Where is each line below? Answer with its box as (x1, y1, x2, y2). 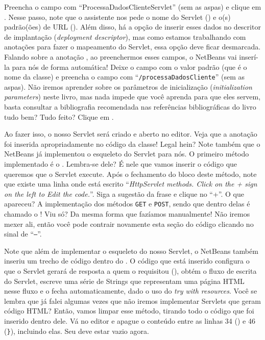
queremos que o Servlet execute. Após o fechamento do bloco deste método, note (4, 168, 257, 179)
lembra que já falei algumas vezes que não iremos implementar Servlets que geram (4, 295, 261, 306)
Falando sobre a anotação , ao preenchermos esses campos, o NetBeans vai (4, 51, 237, 62)
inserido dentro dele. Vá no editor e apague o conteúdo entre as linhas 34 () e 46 (4, 316, 255, 326)
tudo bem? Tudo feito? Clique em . (4, 111, 114, 122)
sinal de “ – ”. (4, 228, 42, 239)
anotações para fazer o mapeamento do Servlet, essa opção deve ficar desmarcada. (4, 41, 261, 52)
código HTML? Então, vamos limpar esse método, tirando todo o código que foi (4, 305, 254, 316)
